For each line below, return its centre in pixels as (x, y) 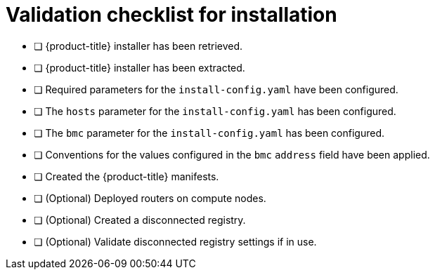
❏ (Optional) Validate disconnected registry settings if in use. (175, 241)
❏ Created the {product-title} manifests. (126, 176)
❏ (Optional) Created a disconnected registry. (140, 220)
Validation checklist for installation (171, 15)
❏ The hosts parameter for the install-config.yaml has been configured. (215, 111)
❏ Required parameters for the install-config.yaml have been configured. (216, 89)
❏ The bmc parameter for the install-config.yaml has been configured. (209, 133)
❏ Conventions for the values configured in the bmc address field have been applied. (232, 154)
